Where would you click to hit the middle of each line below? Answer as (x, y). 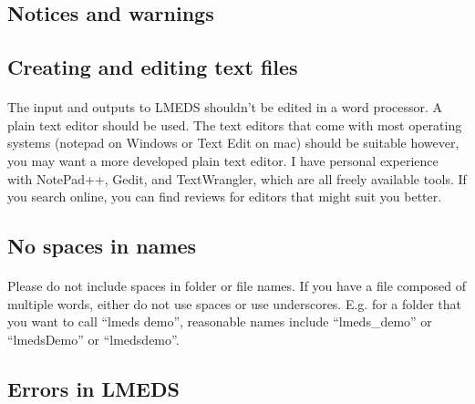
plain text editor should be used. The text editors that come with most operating (235, 124)
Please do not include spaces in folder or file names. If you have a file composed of (237, 286)
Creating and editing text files (153, 67)
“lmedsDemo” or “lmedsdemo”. (93, 339)
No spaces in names (102, 246)
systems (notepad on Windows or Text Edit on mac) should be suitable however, (233, 143)
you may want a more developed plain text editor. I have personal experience (223, 160)
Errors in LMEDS (93, 388)
